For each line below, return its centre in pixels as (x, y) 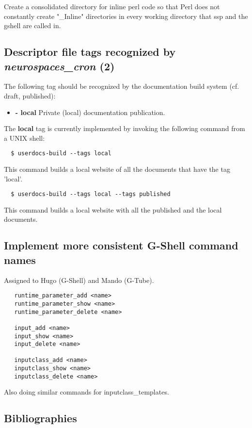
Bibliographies (40, 418)
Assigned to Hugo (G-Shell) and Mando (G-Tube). (79, 280)
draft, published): (30, 95)
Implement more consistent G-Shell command (121, 245)
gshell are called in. (32, 25)
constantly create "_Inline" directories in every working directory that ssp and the (126, 16)
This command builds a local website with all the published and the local (113, 209)
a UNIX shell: (24, 138)
